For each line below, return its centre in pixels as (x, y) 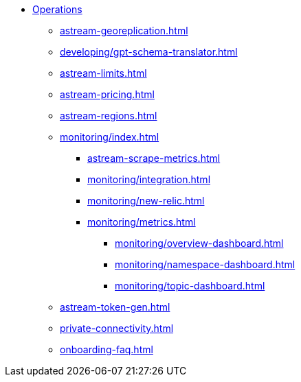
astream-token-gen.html (115, 307)
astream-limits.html (103, 73)
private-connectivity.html (117, 328)
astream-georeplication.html (124, 31)
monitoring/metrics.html (142, 222)
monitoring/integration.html (149, 179)
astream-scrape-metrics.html (154, 158)
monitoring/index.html (110, 137)
